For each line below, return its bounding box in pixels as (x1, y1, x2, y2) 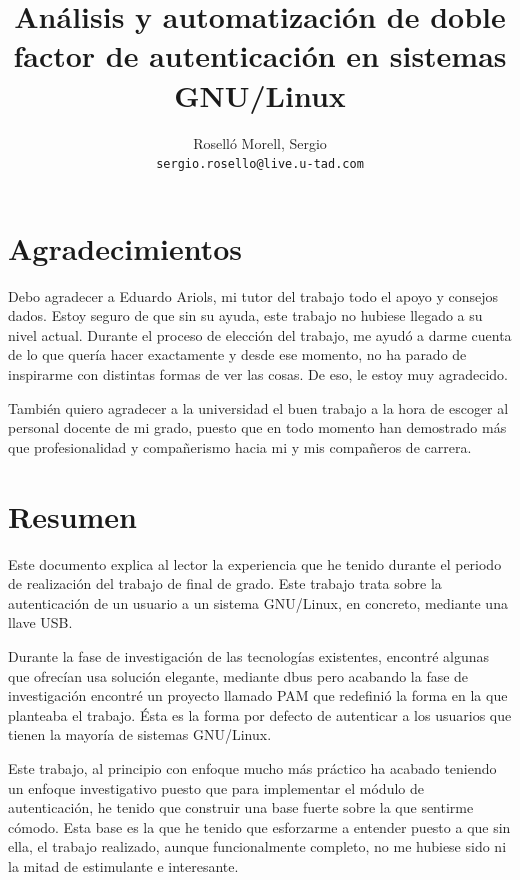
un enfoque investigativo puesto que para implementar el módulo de (8, 777, 424, 798)
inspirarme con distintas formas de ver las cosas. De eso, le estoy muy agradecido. (8, 364, 508, 385)
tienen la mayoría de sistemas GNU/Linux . (8, 724, 272, 745)
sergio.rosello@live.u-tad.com (156, 157, 364, 172)
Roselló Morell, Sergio (193, 132, 327, 153)
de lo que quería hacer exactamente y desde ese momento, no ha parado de (8, 344, 467, 365)
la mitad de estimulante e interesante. (8, 855, 239, 876)
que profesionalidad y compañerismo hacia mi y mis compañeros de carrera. (8, 436, 472, 457)
